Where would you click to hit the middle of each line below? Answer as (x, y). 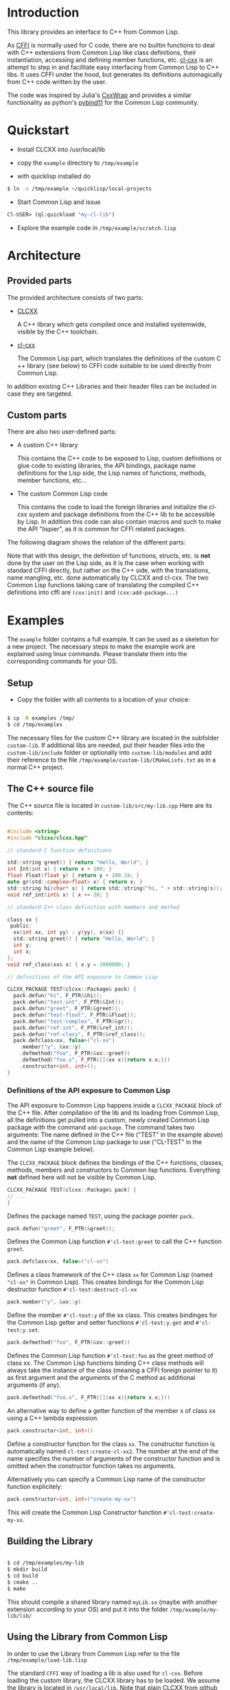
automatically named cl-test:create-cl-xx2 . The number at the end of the (113, 1451)
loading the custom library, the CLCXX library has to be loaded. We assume (114, 1680)
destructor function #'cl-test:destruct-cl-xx (72, 1290)
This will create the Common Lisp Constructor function (85, 1512)
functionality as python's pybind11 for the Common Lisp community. (103, 102)
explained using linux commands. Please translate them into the (97, 654)
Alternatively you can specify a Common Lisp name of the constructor (106, 1479)
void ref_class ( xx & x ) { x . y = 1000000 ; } (69, 964)
